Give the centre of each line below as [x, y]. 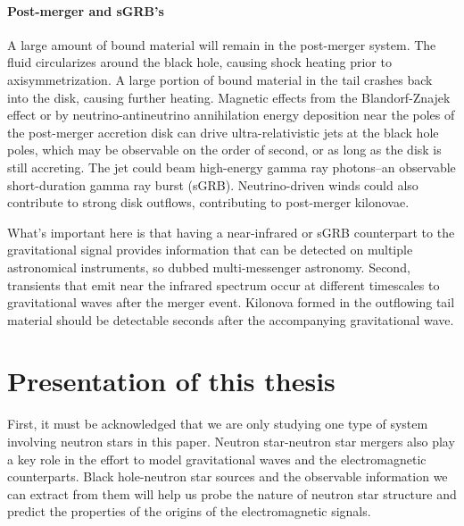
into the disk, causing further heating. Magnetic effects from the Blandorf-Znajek [229, 97]
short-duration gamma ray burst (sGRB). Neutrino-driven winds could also [213, 184]
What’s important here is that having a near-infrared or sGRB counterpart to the [231, 232]
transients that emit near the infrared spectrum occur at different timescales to [224, 284]
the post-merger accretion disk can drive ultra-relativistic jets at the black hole [223, 132]
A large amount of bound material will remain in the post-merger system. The [222, 44]
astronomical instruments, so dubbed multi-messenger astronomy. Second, [209, 267]
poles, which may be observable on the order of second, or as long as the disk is [224, 150]
